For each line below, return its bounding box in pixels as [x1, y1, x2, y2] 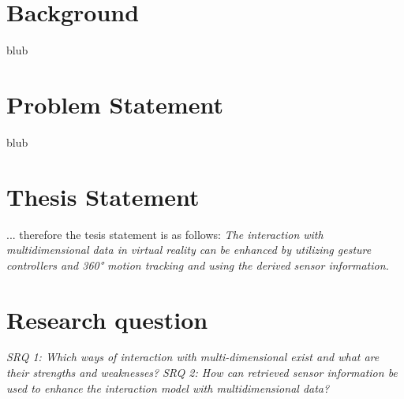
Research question [6, 303, 208, 335]
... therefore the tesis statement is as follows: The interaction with [6, 226, 324, 242]
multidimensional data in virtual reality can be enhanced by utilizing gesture [6, 241, 372, 258]
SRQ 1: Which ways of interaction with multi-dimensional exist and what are [6, 349, 380, 365]
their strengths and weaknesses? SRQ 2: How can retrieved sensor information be [6, 364, 398, 381]
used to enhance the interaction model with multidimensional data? [6, 379, 330, 396]
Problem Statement [6, 88, 223, 120]
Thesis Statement [6, 180, 200, 212]
